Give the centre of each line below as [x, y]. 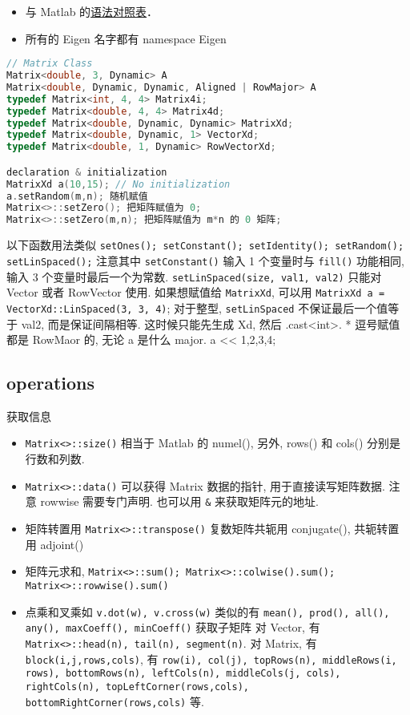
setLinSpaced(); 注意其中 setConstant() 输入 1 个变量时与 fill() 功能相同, [205, 260]
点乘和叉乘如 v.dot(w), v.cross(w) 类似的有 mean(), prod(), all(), [207, 611]
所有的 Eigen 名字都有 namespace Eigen [126, 38]
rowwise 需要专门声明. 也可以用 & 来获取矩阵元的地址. [180, 501]
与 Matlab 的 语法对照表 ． [92, 11]
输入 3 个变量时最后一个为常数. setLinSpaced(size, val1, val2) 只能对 [194, 276]
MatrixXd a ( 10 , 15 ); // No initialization [119, 184]
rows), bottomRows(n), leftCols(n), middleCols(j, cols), [183, 674]
